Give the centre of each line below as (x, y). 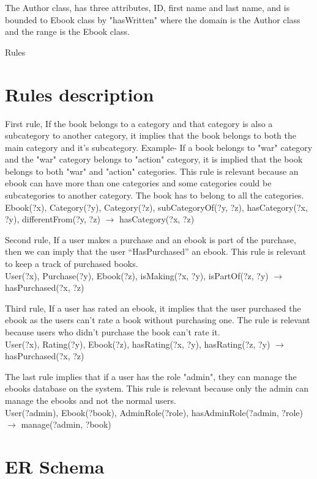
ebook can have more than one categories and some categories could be (138, 183)
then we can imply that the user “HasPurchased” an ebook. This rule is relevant (155, 251)
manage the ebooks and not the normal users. (91, 400)
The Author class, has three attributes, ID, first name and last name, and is (147, 7)
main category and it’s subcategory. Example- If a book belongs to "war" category (159, 147)
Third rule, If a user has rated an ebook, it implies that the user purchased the (153, 308)
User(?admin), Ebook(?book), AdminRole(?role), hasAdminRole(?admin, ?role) (154, 412)
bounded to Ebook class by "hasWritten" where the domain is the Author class (153, 19)
